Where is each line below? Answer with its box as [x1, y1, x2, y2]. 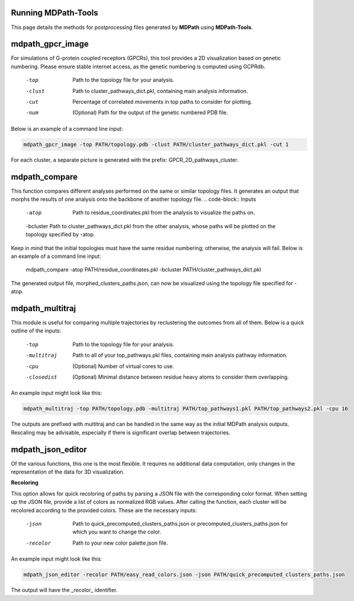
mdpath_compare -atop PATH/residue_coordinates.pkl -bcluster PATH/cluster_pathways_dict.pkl [25, 266, 262, 273]
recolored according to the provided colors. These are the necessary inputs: [11, 507, 197, 514]
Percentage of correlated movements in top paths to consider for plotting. [72, 98, 253, 105]
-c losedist [25, 374, 57, 381]
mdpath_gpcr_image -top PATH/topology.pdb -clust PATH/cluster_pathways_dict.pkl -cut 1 [23, 141, 289, 148]
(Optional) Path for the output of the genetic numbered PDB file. [72, 109, 228, 116]
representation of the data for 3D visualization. [11, 468, 125, 475]
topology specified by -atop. [25, 231, 95, 238]
